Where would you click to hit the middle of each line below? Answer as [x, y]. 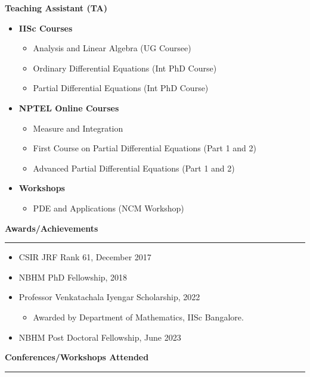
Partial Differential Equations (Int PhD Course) [121, 88]
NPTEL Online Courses [69, 108]
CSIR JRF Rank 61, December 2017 [85, 257]
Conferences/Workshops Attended [77, 357]
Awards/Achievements [52, 228]
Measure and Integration [78, 128]
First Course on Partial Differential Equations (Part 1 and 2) [145, 148]
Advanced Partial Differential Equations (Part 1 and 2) [134, 168]
